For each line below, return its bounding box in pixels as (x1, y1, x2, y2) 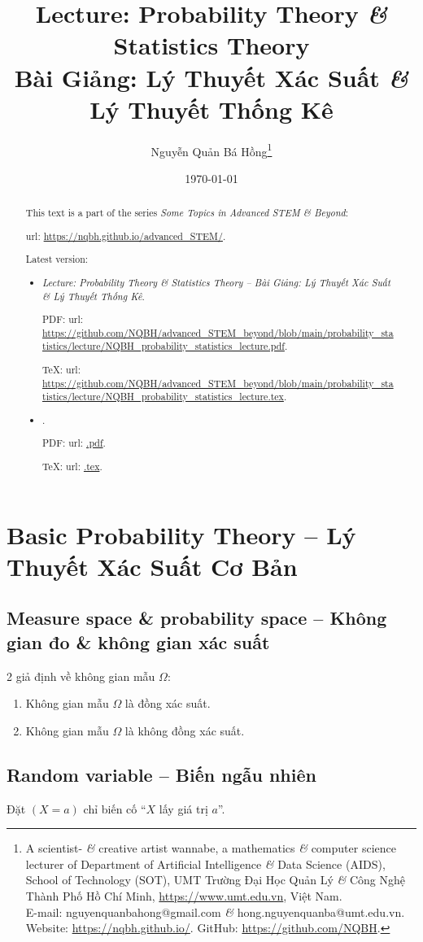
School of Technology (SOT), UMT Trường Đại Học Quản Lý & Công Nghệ (25, 871, 405, 888)
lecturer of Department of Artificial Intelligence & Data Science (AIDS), (25, 855, 386, 872)
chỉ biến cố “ (83, 800, 146, 817)
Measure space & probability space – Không (7, 605, 387, 630)
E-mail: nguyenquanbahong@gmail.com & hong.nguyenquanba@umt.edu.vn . (25, 903, 405, 920)
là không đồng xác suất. (124, 722, 245, 739)
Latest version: (25, 252, 89, 266)
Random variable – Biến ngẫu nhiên (7, 761, 316, 787)
